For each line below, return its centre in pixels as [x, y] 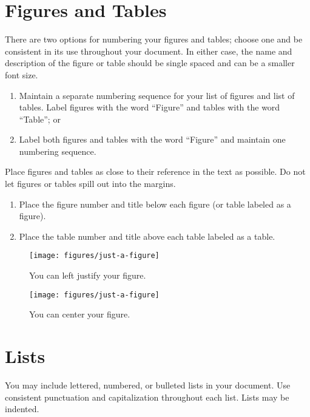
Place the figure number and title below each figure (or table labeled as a [155, 204]
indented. [22, 409]
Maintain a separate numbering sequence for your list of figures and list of [157, 95]
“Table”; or [40, 119]
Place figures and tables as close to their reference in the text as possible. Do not [155, 171]
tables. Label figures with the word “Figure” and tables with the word [150, 107]
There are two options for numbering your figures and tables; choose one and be [154, 39]
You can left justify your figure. [88, 275]
